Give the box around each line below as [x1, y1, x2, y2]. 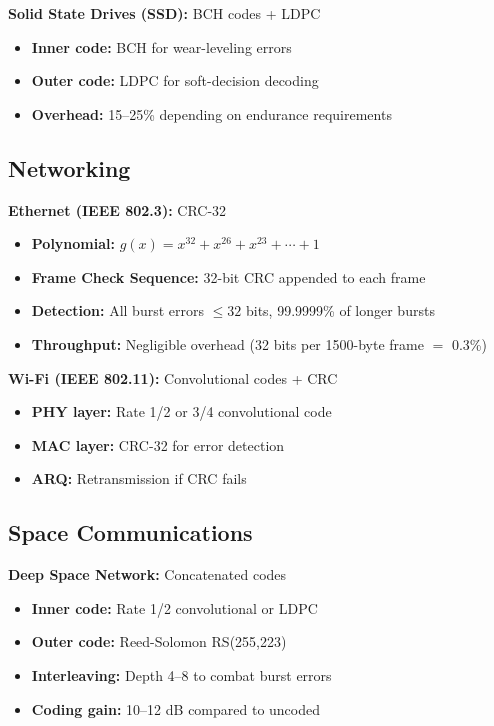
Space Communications [8, 517, 253, 548]
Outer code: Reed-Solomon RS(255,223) [31, 631, 287, 652]
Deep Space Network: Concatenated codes [8, 564, 287, 585]
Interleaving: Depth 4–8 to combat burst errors [31, 664, 332, 685]
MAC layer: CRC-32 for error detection [31, 434, 285, 455]
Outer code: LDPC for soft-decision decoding [31, 70, 319, 91]
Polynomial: [31, 233, 115, 254]
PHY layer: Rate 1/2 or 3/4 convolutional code [31, 401, 332, 422]
